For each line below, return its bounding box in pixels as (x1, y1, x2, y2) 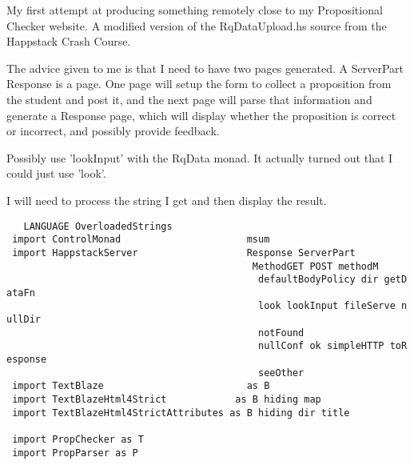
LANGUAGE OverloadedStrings (23, 220, 173, 232)
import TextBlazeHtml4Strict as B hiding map (12, 394, 321, 406)
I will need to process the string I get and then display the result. (6, 191, 327, 208)
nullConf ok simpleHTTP (257, 340, 384, 352)
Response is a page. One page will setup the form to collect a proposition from (6, 75, 392, 92)
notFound (257, 327, 305, 339)
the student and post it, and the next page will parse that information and (6, 90, 372, 107)
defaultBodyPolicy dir (257, 274, 379, 286)
